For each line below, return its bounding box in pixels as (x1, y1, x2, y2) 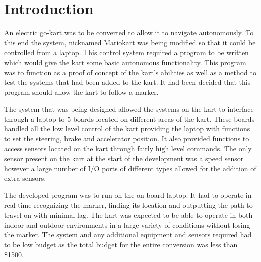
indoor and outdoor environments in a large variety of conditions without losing (4, 219, 250, 230)
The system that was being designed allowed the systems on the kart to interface (4, 103, 254, 114)
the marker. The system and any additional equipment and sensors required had (4, 229, 252, 240)
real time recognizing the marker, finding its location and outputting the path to (4, 199, 253, 210)
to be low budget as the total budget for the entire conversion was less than (4, 239, 238, 249)
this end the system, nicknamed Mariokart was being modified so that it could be (4, 37, 256, 47)
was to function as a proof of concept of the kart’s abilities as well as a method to (4, 67, 257, 77)
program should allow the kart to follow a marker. (4, 86, 159, 97)
